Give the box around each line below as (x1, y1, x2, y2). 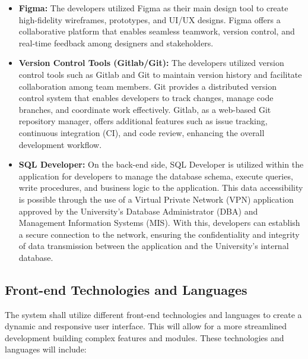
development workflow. (18, 138, 102, 150)
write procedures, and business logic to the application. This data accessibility (18, 181, 303, 194)
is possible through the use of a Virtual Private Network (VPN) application (18, 193, 294, 205)
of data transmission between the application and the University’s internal (18, 240, 289, 252)
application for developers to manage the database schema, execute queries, (18, 169, 293, 182)
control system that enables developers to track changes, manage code (18, 92, 274, 104)
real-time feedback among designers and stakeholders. (18, 36, 214, 49)
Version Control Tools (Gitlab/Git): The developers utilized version (18, 56, 284, 69)
